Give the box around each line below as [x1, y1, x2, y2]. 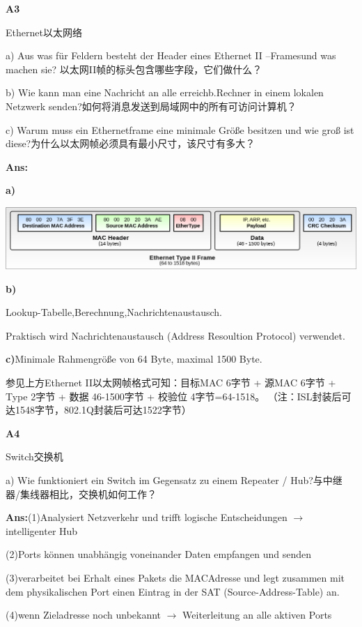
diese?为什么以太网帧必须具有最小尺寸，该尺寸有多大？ [6, 136, 255, 151]
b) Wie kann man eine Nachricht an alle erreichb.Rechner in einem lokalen [6, 85, 324, 100]
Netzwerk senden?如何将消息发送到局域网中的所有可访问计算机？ [6, 98, 297, 113]
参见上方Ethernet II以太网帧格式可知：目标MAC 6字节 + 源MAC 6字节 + [6, 375, 336, 389]
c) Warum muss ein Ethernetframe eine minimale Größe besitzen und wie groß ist [6, 122, 354, 137]
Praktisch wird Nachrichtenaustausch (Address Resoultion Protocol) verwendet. [6, 328, 345, 342]
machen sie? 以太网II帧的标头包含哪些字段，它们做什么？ [6, 61, 262, 76]
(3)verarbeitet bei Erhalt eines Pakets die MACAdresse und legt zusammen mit [6, 570, 345, 584]
